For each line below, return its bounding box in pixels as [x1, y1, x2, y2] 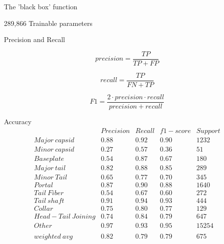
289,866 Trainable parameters [4, 18, 93, 28]
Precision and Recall [4, 34, 65, 44]
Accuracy [4, 116, 32, 126]
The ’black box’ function [4, 1, 78, 11]
